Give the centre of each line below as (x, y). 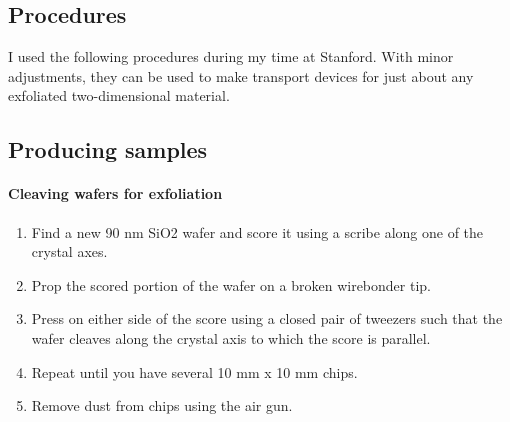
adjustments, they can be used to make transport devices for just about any (241, 75)
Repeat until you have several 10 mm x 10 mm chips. (194, 371)
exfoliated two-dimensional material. (119, 95)
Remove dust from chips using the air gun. (162, 405)
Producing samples (108, 149)
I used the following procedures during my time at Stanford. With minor (231, 56)
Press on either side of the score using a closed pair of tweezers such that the (267, 318)
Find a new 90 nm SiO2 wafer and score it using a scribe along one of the (257, 231)
